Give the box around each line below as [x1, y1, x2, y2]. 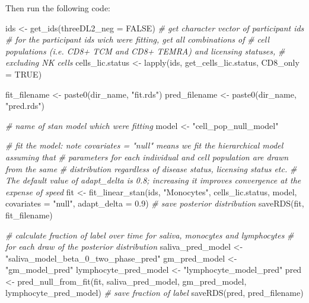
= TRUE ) [5, 67, 42, 80]
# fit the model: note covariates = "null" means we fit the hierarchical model [5, 139, 283, 151]
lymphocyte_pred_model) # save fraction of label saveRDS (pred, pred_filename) [5, 286, 304, 299]
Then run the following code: [5, 2, 111, 14]
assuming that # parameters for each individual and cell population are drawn [5, 150, 289, 163]
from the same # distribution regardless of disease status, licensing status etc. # [5, 162, 297, 175]
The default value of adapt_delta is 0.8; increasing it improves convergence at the [5, 174, 301, 186]
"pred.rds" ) [5, 99, 44, 112]
